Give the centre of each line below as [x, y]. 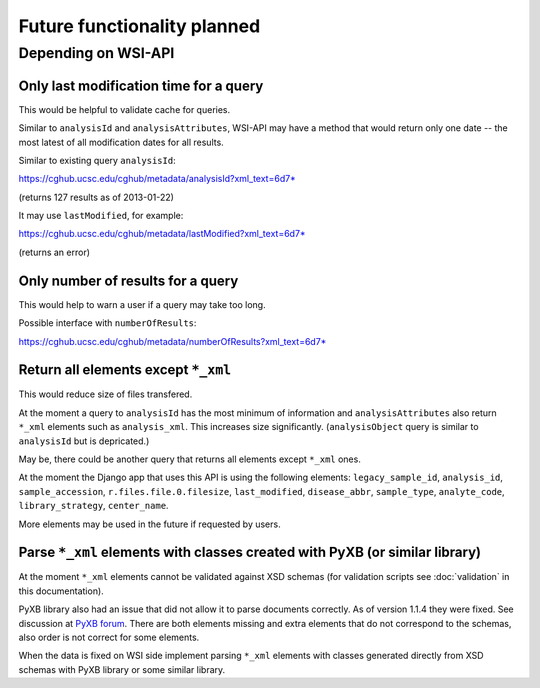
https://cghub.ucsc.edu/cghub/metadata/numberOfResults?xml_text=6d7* [172, 341]
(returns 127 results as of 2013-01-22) [96, 197]
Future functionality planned [139, 26]
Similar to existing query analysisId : [97, 160]
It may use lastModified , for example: [101, 216]
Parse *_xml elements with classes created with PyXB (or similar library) [250, 552]
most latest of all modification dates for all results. [121, 142]
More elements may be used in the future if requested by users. [149, 524]
